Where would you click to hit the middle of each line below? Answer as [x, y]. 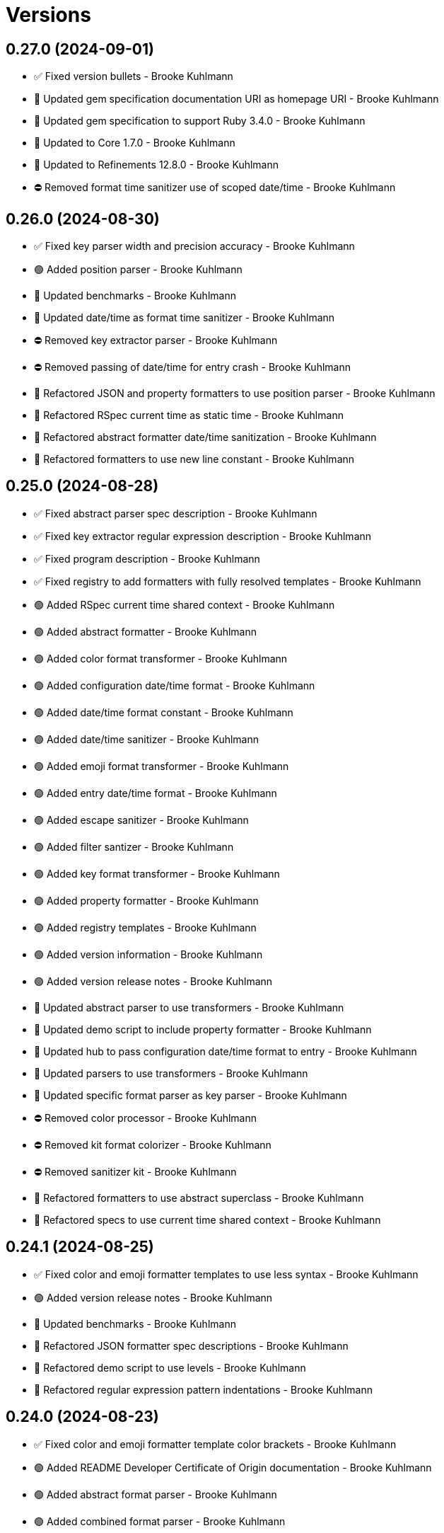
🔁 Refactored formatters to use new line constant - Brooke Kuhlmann [194, 459]
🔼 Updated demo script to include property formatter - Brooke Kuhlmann [203, 1029]
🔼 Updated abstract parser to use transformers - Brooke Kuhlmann [189, 1007]
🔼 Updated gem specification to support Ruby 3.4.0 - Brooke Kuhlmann [200, 121]
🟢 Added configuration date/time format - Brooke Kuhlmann [175, 685]
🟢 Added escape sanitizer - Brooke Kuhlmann [141, 820]
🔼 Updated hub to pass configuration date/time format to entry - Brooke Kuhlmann [226, 1051]
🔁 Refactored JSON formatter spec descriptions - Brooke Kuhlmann [191, 1345]
